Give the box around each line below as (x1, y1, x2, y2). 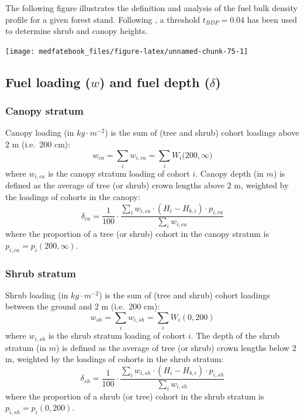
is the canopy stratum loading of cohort (48, 167, 190, 179)
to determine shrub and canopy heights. (5, 25, 148, 37)
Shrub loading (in (5, 288, 68, 301)
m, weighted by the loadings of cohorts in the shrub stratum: (5, 353, 224, 365)
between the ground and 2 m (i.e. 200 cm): (5, 300, 160, 312)
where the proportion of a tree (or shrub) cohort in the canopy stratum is (5, 228, 269, 240)
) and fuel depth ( (99, 73, 210, 91)
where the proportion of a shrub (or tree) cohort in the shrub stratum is (5, 390, 264, 402)
